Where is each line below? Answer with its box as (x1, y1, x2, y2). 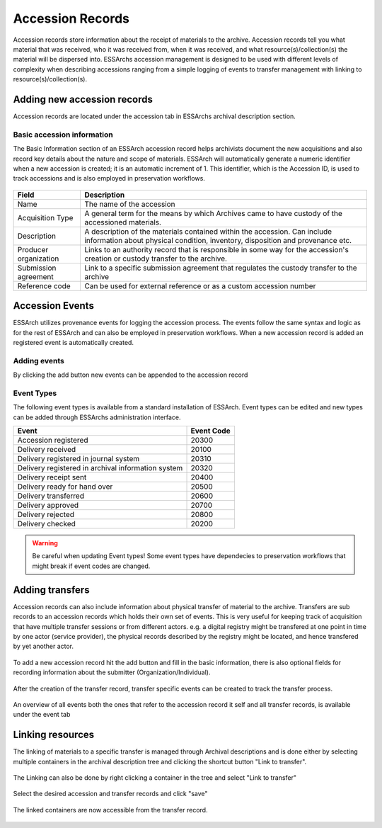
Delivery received (17, 445, 76, 455)
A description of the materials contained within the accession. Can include (84, 227, 332, 237)
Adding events (13, 356, 65, 365)
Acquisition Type (17, 212, 74, 222)
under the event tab (13, 710, 71, 719)
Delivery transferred (17, 491, 85, 501)
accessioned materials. (84, 217, 162, 227)
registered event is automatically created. (13, 339, 134, 347)
